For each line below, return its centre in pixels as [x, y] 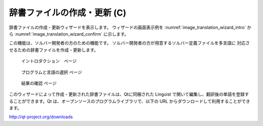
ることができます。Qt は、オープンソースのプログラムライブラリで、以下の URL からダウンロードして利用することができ [130, 101]
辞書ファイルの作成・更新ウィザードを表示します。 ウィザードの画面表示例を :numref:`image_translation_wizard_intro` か [130, 27]
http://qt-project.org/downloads [41, 117]
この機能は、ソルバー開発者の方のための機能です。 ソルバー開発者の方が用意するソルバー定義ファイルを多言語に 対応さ [130, 43]
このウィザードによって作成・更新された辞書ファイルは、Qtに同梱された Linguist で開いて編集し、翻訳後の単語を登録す [129, 94]
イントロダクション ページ [49, 61]
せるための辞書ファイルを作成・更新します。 [54, 50]
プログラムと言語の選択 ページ [52, 72]
